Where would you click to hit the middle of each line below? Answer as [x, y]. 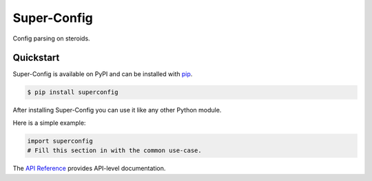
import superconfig [60, 141]
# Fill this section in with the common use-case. [115, 150]
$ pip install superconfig [73, 92]
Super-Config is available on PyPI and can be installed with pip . [103, 74]
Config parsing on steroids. [51, 38]
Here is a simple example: [49, 123]
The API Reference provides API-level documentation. [89, 169]
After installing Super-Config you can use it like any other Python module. [117, 110]
